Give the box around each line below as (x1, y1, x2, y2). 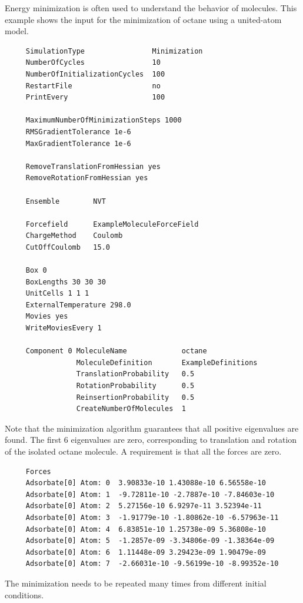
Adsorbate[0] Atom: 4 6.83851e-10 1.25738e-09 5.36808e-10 (25, 525, 266, 534)
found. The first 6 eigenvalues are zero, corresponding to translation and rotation (5, 433, 297, 446)
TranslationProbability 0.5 (76, 370, 195, 379)
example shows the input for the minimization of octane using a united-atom (5, 13, 282, 25)
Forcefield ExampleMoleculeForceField (25, 220, 199, 228)
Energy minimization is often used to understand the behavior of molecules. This (5, 2, 297, 14)
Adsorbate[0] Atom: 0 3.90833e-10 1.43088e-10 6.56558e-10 (25, 479, 266, 488)
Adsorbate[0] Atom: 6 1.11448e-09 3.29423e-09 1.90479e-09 (25, 548, 266, 556)
